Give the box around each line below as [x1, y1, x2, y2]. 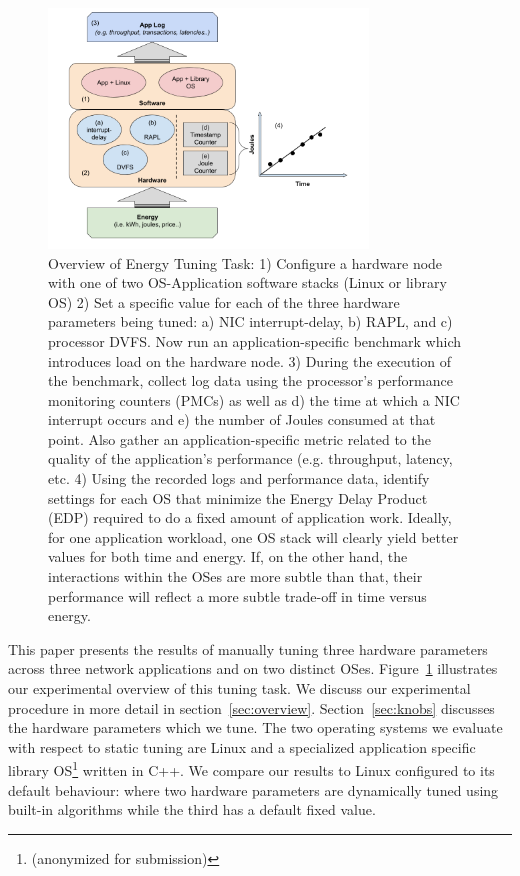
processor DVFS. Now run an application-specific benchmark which [48, 330, 462, 351]
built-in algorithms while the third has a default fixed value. [8, 799, 376, 820]
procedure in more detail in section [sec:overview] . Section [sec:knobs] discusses [8, 697, 495, 718]
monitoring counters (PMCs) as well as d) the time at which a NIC [48, 389, 460, 410]
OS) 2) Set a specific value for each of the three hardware [48, 291, 400, 312]
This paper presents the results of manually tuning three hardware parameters [8, 638, 488, 659]
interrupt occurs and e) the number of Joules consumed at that [48, 409, 436, 430]
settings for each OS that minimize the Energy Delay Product [48, 487, 428, 508]
